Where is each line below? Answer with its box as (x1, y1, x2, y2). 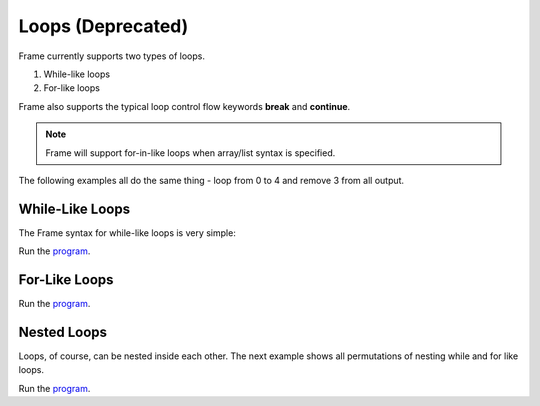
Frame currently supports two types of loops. (18, 50, 205, 62)
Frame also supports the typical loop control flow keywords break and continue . (18, 100, 351, 112)
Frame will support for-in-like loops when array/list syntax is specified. (45, 146, 336, 159)
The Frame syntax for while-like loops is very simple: (18, 226, 237, 239)
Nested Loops (18, 323, 108, 340)
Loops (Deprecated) (18, 15, 189, 37)
